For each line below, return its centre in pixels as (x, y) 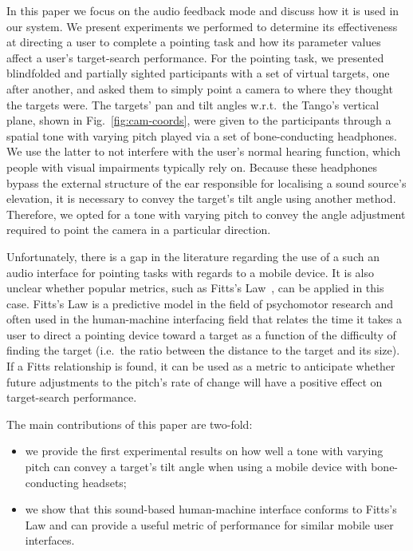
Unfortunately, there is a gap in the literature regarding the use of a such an (193, 256)
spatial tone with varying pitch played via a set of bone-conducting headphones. (202, 135)
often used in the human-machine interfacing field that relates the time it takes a (205, 319)
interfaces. (50, 540)
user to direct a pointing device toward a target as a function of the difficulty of (201, 334)
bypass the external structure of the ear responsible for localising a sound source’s (206, 182)
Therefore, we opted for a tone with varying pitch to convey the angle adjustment (206, 214)
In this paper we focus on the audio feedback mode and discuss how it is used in (203, 10)
